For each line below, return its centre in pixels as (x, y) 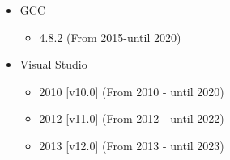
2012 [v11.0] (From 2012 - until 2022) (132, 118)
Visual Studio (53, 64)
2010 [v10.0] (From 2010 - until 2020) (132, 91)
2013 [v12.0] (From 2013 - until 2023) (132, 145)
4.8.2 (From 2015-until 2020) (110, 37)
